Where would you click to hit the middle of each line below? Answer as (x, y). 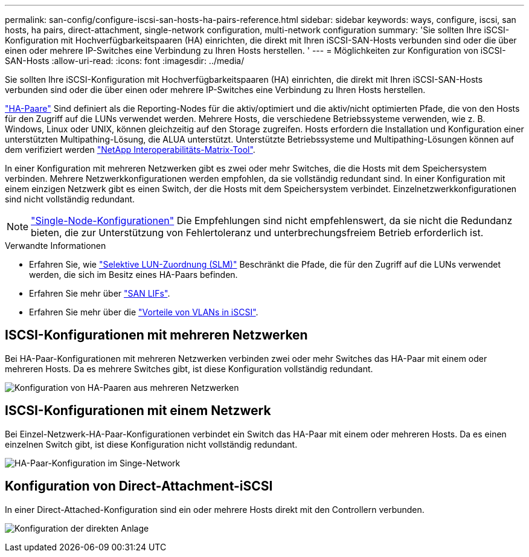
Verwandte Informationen (56, 246)
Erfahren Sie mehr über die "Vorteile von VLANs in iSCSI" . (144, 312)
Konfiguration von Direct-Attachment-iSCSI (139, 486)
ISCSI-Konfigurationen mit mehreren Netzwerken (156, 335)
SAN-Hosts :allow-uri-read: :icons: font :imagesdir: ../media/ (125, 61)
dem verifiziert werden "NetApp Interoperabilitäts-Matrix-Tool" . (130, 150)
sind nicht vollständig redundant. (70, 199)
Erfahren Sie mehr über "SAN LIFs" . (100, 293)
